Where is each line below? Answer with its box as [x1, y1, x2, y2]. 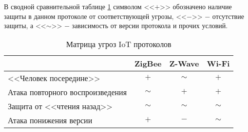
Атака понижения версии [8, 114, 93, 126]
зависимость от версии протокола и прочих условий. [72, 20, 228, 31]
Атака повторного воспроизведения [8, 86, 127, 98]
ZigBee [134, 57, 162, 69]
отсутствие [212, 11, 244, 21]
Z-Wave [169, 57, 199, 69]
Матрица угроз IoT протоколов [66, 38, 172, 49]
